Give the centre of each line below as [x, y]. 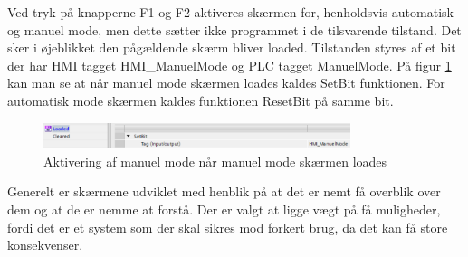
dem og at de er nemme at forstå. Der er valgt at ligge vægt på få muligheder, [224, 209]
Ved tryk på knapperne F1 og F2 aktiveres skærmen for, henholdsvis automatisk [230, 12]
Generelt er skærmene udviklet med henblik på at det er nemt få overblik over [224, 191]
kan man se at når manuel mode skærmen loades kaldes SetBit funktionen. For [226, 83]
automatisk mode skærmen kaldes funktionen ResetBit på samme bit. [201, 100]
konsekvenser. [45, 245]
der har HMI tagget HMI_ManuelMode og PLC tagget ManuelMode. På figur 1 [229, 65]
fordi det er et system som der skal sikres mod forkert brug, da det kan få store [228, 227]
